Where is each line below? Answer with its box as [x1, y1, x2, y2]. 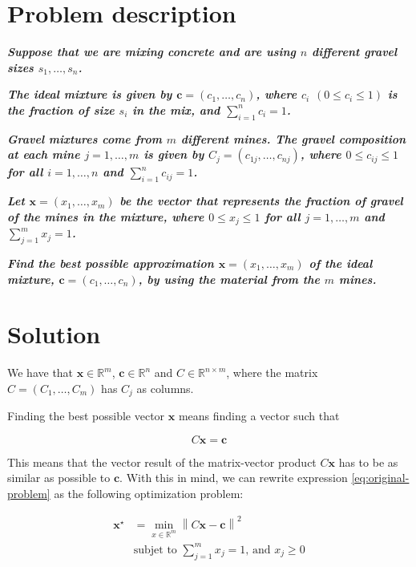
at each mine [7, 146, 80, 163]
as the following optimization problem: [54, 485, 244, 502]
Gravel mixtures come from [7, 130, 162, 147]
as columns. [136, 379, 194, 396]
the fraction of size [7, 101, 115, 118]
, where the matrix [226, 364, 318, 381]
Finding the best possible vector [7, 407, 165, 424]
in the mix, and [132, 101, 220, 118]
